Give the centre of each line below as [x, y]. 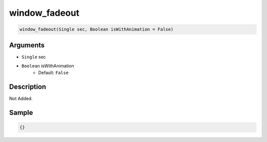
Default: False [53, 73]
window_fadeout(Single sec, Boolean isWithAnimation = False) [96, 29]
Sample [21, 113]
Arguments [27, 45]
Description [28, 87]
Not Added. [21, 99]
